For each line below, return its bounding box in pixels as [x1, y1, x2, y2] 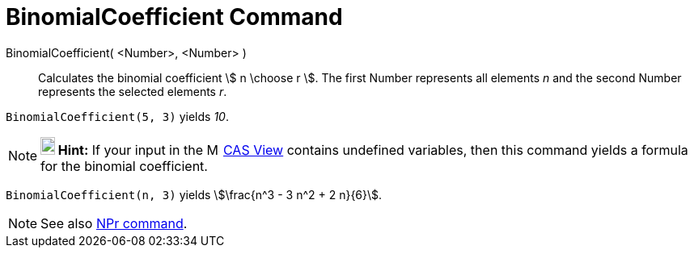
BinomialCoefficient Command [6, 3, 343, 31]
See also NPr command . [40, 214, 188, 231]
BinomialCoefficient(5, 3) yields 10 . [6, 109, 229, 123]
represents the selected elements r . [38, 84, 227, 98]
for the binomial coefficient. [40, 157, 208, 174]
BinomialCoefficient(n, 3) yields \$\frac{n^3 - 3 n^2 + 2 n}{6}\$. [6, 187, 383, 202]
